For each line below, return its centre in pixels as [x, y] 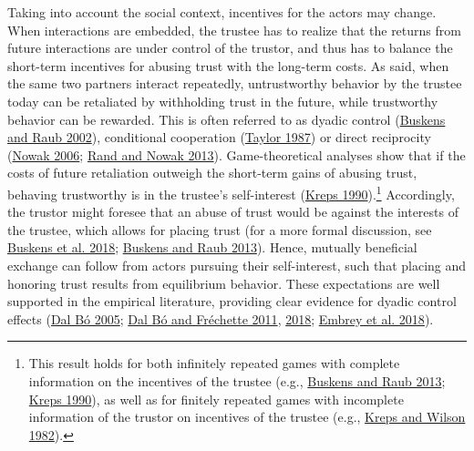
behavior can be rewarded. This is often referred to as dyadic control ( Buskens [227, 119]
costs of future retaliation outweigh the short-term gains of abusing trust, [212, 173]
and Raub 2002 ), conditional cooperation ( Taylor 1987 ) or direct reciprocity [219, 137]
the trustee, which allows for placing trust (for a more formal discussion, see [220, 229]
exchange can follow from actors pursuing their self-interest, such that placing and [237, 265]
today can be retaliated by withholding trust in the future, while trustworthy [223, 101]
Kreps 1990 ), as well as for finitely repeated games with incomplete [216, 399]
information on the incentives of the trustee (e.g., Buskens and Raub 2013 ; [237, 380]
